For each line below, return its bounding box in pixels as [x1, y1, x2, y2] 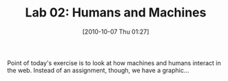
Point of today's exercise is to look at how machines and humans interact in [7, 58, 222, 67]
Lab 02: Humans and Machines [25, 5, 207, 21]
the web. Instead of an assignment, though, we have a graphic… [7, 66, 189, 74]
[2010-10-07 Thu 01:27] [82, 27, 149, 36]
